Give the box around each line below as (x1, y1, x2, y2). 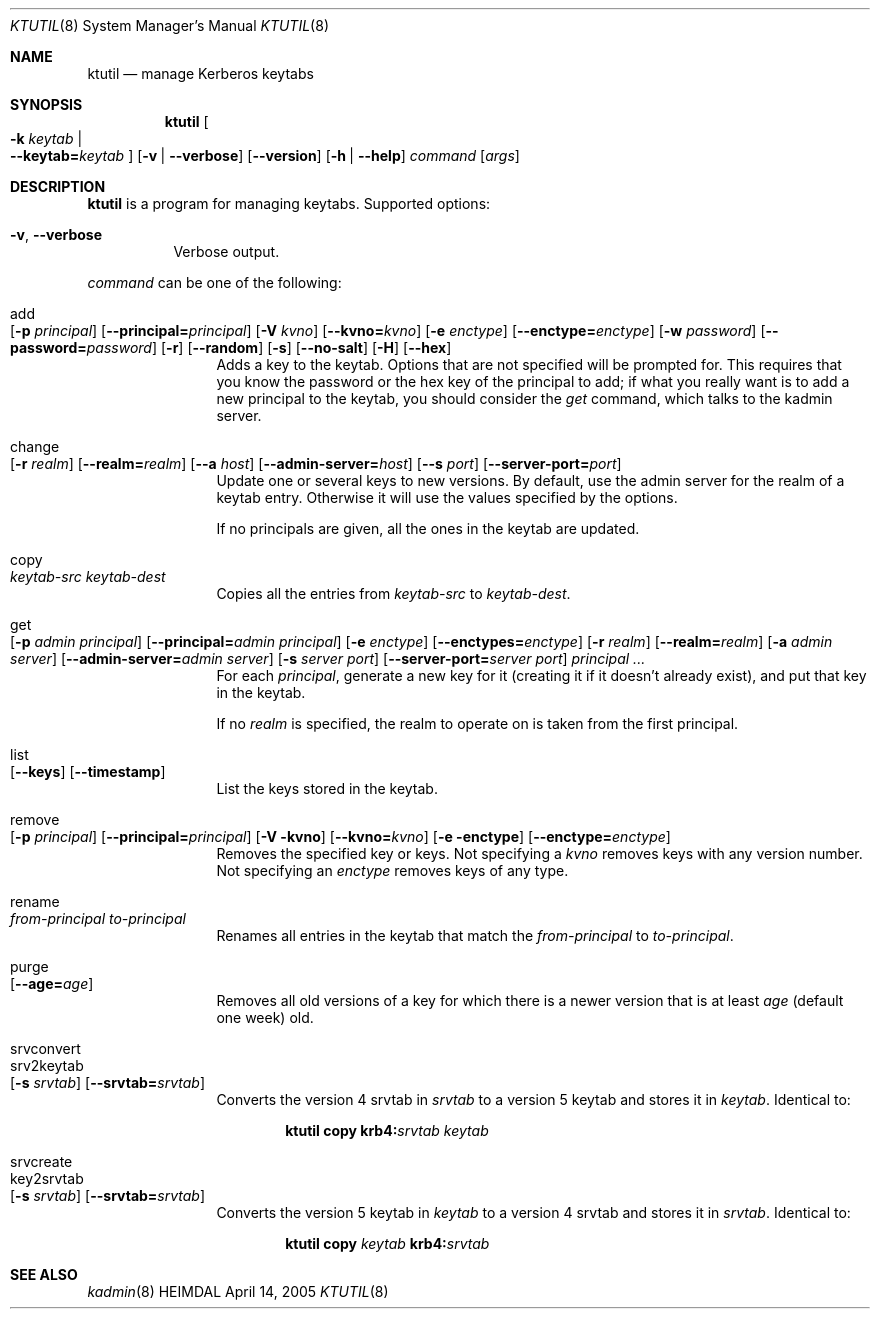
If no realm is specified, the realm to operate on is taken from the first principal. (216, 715, 739, 732)
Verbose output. (173, 243, 280, 260)
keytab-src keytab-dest (10, 568, 166, 585)
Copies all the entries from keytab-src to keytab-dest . (216, 585, 571, 602)
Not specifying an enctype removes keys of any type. (216, 862, 569, 879)
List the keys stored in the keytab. (216, 780, 438, 797)
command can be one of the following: (87, 274, 342, 291)
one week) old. (216, 1009, 314, 1026)
